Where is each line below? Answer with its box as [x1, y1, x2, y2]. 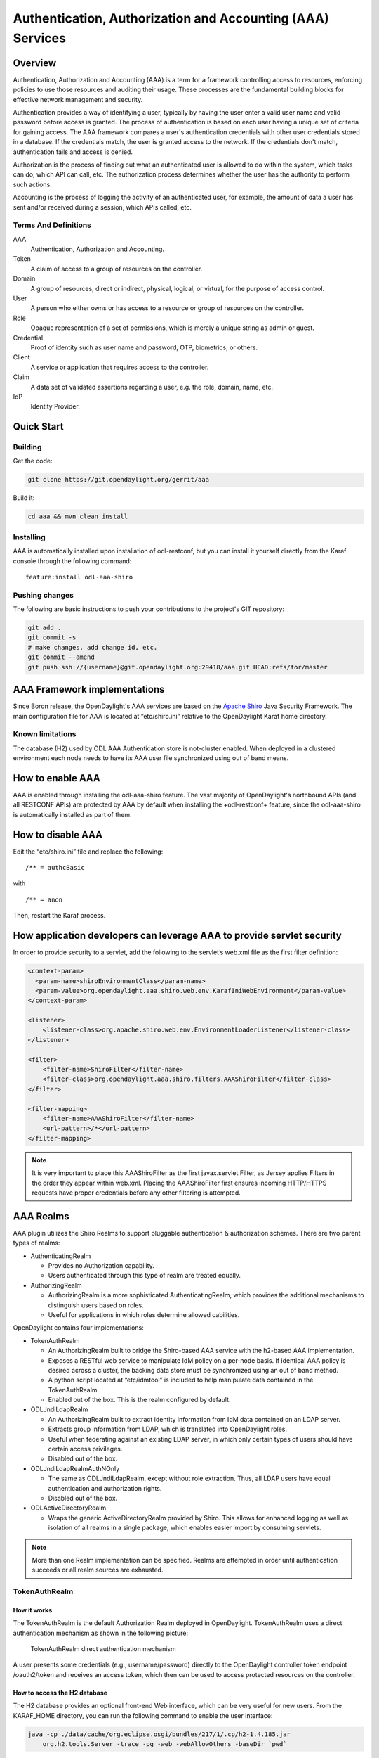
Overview [13, 57, 57, 69]
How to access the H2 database [13, 1688, 108, 1697]
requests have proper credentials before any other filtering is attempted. [32, 1188, 241, 1197]
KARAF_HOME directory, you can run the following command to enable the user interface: [13, 1711, 273, 1719]
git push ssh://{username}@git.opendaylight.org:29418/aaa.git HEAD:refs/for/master [27, 663, 328, 671]
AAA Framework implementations [13, 684, 165, 695]
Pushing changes [13, 590, 74, 600]
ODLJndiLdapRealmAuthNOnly [30, 1464, 120, 1473]
